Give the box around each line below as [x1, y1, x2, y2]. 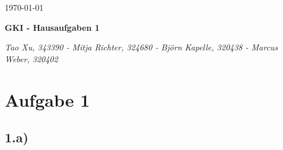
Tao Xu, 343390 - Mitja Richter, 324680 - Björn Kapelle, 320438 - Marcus [5, 41, 278, 53]
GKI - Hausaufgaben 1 [5, 21, 100, 33]
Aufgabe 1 [5, 87, 90, 111]
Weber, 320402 [5, 52, 58, 65]
